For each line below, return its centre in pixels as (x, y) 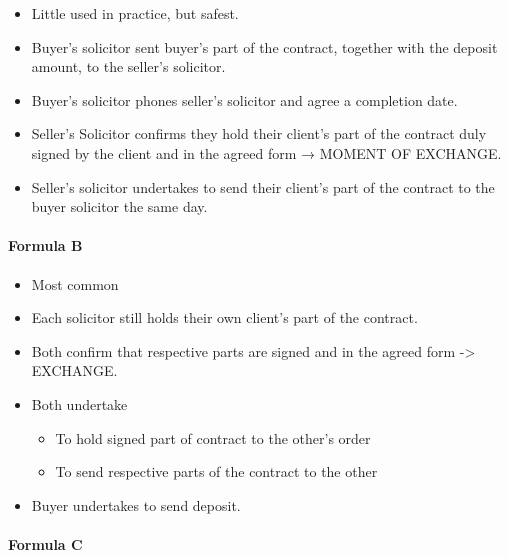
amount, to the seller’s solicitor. (128, 66)
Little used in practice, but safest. (135, 13)
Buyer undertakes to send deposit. (136, 504)
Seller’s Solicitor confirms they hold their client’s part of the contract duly (259, 133)
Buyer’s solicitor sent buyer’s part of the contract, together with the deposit (264, 46)
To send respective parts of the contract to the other (216, 471)
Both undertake (79, 403)
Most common (75, 283)
